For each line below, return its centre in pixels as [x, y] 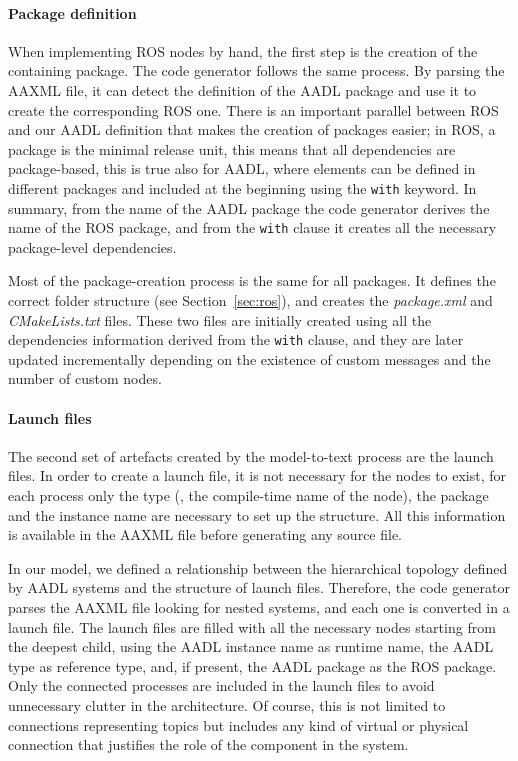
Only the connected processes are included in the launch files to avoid [221, 685]
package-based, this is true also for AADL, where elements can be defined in [242, 168]
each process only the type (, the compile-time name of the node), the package [248, 495]
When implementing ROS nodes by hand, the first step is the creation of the [243, 50]
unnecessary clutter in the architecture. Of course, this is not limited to [227, 705]
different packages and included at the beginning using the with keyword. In [242, 187]
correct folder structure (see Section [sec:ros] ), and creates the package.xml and [250, 300]
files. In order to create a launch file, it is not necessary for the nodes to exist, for [257, 475]
